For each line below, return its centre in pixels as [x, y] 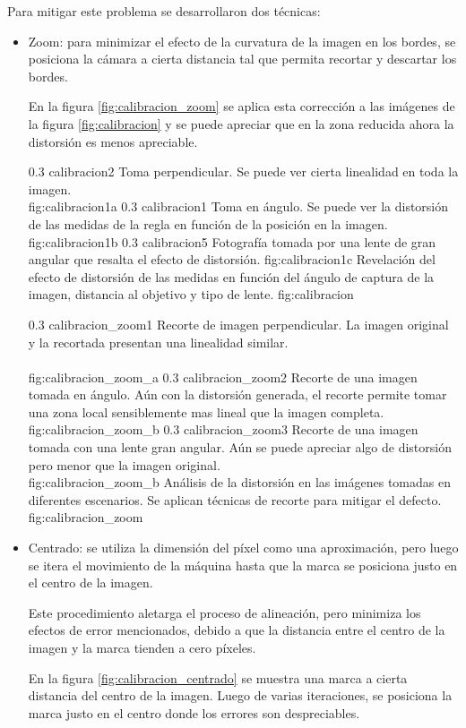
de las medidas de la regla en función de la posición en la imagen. [208, 223]
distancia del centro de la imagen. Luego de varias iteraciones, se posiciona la [240, 695]
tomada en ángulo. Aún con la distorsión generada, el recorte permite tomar [237, 394]
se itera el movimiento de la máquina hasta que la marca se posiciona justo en [243, 565]
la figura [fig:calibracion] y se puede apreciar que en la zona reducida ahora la [241, 123]
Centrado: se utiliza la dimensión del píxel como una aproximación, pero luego [243, 548]
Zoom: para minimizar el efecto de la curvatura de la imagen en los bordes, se [242, 41]
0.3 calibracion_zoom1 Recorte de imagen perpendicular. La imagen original [238, 324]
